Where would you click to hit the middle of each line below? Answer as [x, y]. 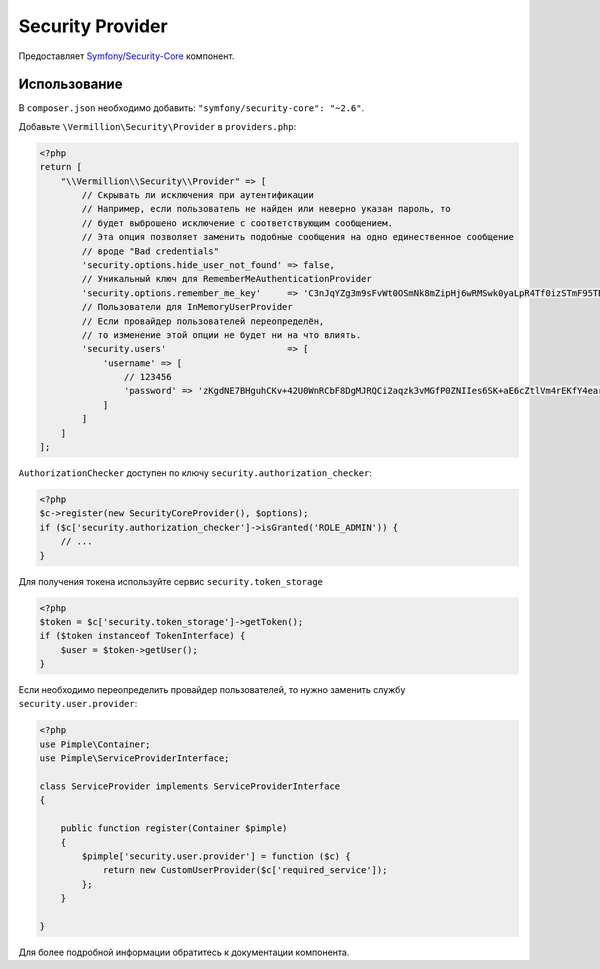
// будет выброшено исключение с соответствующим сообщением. [237, 223]
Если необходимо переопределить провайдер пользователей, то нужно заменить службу [212, 690]
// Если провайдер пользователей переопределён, [203, 321]
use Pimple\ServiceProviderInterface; [134, 758]
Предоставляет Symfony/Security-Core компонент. [126, 56]
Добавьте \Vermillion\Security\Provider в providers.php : [157, 126]
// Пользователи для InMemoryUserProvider [187, 307]
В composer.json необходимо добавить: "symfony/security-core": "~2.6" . [191, 108]
